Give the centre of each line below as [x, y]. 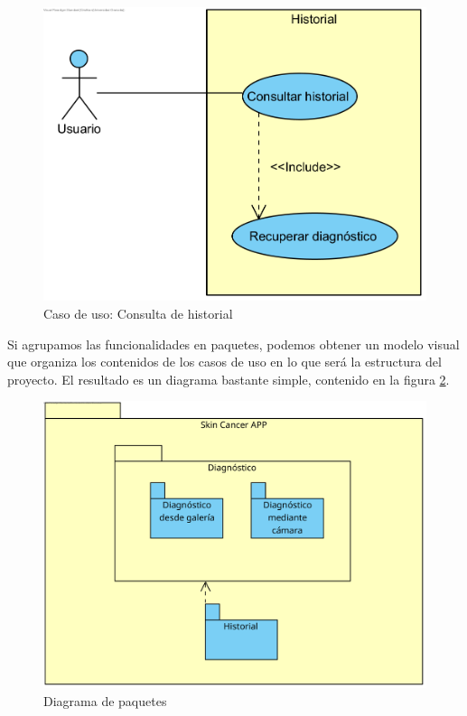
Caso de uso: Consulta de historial [138, 313]
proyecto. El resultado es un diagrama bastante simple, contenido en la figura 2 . [229, 379]
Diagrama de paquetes [105, 700]
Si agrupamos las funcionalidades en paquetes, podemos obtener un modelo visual [233, 344]
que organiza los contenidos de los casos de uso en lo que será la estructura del [224, 362]
